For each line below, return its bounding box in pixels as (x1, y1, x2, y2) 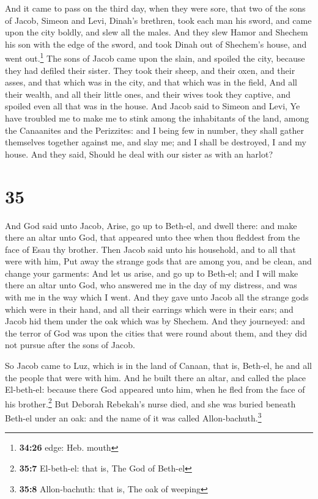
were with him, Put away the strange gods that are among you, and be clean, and (5, 255, 312, 268)
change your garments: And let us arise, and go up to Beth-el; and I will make (5, 266, 298, 279)
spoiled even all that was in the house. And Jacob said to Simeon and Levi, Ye (5, 100, 300, 112)
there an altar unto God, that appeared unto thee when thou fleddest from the (5, 231, 300, 244)
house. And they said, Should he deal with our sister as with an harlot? (5, 147, 273, 160)
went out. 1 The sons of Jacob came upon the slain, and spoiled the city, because (5, 50, 305, 65)
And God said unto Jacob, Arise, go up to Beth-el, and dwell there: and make (5, 219, 297, 231)
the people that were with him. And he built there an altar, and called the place (5, 371, 306, 384)
